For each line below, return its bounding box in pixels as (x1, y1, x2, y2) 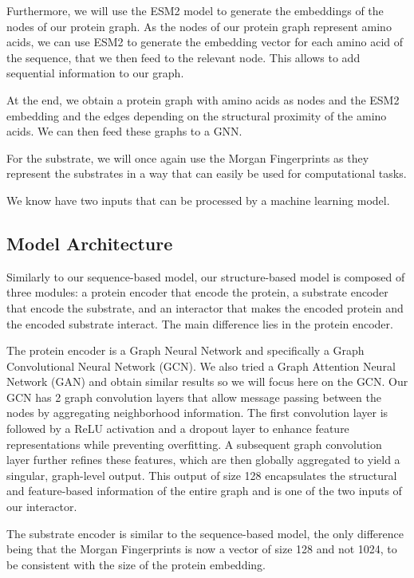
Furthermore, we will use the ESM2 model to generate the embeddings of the (6, 2, 384, 18)
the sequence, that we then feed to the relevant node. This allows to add (6, 49, 361, 65)
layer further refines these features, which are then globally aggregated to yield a (6, 451, 400, 468)
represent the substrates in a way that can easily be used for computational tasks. (6, 165, 407, 182)
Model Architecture (6, 230, 173, 255)
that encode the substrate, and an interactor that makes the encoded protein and (6, 299, 404, 316)
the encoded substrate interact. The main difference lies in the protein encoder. (6, 315, 393, 332)
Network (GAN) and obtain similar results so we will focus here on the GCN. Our (6, 373, 408, 390)
